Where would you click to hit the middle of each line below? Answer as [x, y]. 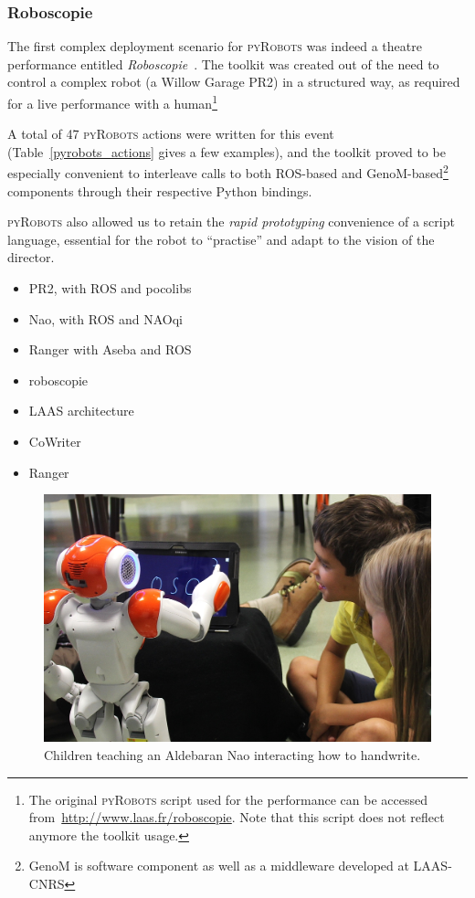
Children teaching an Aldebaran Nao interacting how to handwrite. [232, 755]
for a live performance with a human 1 [112, 102]
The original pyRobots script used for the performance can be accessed [228, 799]
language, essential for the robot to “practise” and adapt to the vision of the [221, 239]
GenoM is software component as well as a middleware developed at [219, 866]
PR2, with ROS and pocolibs [110, 288]
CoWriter [55, 442]
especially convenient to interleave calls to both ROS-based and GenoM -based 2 [228, 172]
